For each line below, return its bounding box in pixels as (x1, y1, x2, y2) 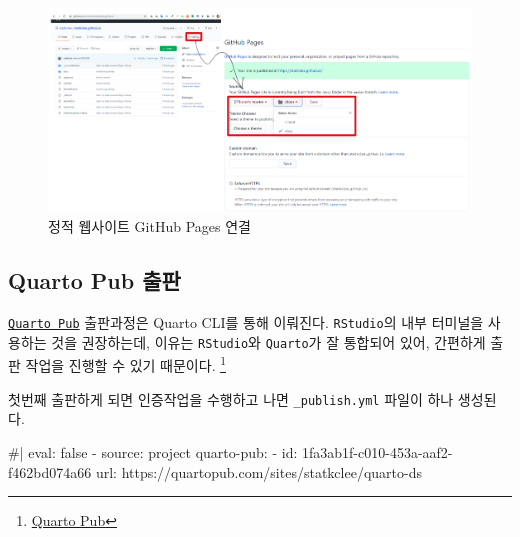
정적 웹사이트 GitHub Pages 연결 (48, 216, 251, 237)
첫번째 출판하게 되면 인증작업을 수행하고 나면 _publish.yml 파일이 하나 (8, 388, 454, 409)
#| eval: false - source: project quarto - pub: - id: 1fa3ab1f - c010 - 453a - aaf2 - (8, 441, 453, 462)
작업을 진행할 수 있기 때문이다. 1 (25, 352, 227, 376)
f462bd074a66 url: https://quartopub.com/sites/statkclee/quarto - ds (8, 461, 422, 482)
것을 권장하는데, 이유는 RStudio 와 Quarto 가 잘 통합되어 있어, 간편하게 (51, 331, 486, 352)
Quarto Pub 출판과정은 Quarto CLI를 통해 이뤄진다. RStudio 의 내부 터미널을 (8, 312, 484, 333)
